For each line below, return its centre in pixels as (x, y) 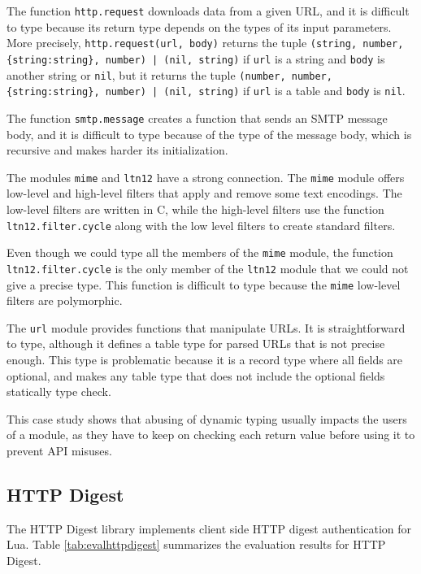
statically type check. (59, 391)
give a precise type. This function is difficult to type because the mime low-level (204, 284)
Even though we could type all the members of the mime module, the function (200, 252)
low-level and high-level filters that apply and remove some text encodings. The (204, 193)
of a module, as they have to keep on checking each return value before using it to (211, 435)
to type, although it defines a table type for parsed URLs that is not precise (196, 344)
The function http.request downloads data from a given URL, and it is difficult (208, 11)
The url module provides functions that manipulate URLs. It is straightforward (206, 327)
